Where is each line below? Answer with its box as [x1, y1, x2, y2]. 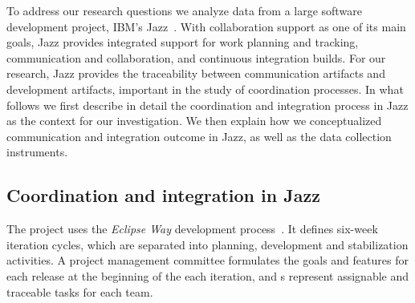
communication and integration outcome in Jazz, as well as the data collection [6, 127, 392, 144]
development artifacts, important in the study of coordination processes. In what [6, 80, 404, 97]
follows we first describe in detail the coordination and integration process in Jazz [6, 96, 409, 113]
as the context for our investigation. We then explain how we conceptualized [6, 112, 382, 129]
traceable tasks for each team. [6, 283, 153, 300]
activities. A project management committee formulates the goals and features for [6, 252, 409, 269]
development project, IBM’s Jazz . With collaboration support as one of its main [6, 18, 406, 34]
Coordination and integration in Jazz [6, 183, 320, 208]
